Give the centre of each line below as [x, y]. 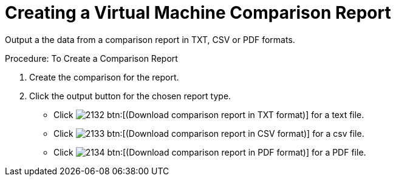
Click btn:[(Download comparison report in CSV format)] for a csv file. [209, 133]
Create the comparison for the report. [104, 77]
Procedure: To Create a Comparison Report [91, 58]
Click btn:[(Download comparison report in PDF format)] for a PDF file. [210, 152]
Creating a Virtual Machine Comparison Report [198, 13]
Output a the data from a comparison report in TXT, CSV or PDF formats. [150, 39]
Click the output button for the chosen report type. [130, 96]
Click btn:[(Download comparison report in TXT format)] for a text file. [209, 114]
